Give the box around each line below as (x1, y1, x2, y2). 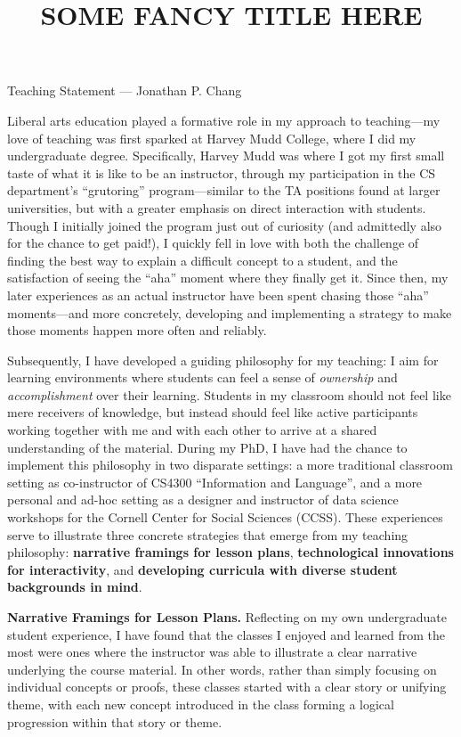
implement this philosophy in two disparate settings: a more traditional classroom (7, 455, 453, 474)
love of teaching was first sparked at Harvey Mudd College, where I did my (7, 128, 417, 147)
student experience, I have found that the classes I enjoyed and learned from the (7, 625, 445, 643)
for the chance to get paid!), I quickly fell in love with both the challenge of (7, 233, 419, 252)
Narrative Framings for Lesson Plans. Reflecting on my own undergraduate (7, 608, 447, 626)
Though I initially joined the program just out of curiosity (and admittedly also (7, 216, 442, 234)
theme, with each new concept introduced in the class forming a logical (7, 694, 394, 713)
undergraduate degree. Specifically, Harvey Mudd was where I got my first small (7, 146, 445, 165)
